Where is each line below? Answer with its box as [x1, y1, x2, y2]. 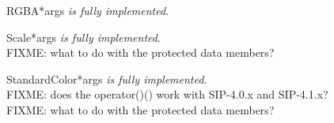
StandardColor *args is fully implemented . [6, 70, 207, 87]
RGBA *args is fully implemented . [6, 2, 169, 18]
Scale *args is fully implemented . [6, 28, 161, 45]
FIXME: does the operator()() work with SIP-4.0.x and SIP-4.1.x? [6, 86, 328, 102]
